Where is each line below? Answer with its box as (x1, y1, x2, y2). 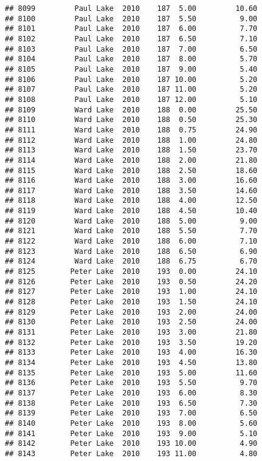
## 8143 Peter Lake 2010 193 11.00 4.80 (5, 449, 258, 458)
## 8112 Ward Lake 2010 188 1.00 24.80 (5, 135, 258, 145)
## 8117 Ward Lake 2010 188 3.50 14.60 (5, 186, 258, 195)
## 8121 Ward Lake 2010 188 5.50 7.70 (5, 227, 258, 236)
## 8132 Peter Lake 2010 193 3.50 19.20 (5, 338, 258, 347)
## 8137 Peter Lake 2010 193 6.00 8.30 (5, 388, 258, 397)
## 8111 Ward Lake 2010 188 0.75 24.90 (5, 125, 258, 134)
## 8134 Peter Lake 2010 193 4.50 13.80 (5, 358, 258, 367)
